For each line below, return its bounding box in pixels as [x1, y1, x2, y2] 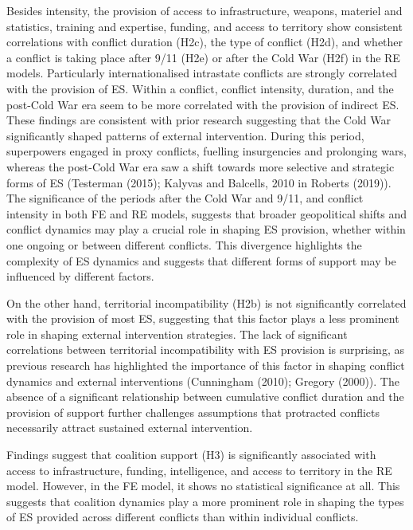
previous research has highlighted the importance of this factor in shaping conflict [6, 357, 405, 374]
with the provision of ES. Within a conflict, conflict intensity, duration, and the [6, 80, 394, 96]
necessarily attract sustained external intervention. [6, 419, 253, 436]
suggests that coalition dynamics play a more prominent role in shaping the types [6, 493, 404, 509]
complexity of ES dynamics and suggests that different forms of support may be [6, 252, 396, 269]
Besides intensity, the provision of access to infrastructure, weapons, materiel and [6, 2, 403, 18]
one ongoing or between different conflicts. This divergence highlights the [6, 236, 362, 253]
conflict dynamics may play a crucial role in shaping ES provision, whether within [6, 221, 406, 238]
